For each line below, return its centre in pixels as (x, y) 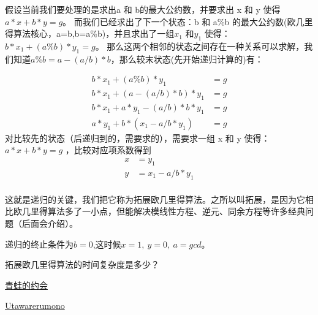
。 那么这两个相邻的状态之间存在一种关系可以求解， (200, 46)
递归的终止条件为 (39, 244)
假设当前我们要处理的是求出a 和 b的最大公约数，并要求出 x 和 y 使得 (143, 9)
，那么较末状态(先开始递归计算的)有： (187, 59)
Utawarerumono (35, 306)
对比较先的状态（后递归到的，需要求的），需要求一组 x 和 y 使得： (138, 138)
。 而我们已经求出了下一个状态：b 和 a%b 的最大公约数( (175, 21)
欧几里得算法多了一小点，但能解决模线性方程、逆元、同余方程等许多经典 (159, 211)
